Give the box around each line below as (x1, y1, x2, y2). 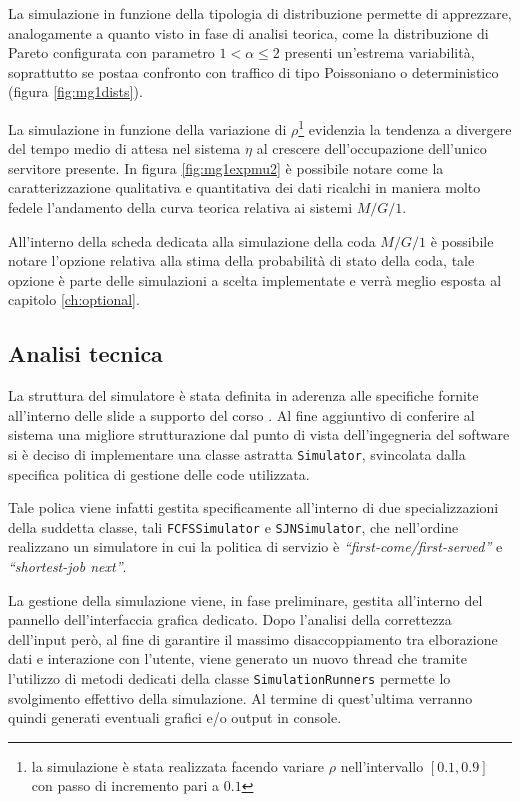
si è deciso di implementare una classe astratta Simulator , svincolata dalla (8, 443, 466, 464)
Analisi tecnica (8, 338, 163, 369)
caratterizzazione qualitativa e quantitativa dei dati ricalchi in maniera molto (8, 177, 481, 198)
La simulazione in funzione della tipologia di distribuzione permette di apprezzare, (8, 3, 512, 23)
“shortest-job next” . (8, 556, 127, 577)
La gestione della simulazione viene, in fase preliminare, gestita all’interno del (8, 589, 483, 610)
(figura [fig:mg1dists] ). (8, 81, 143, 102)
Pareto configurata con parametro (8, 42, 215, 63)
